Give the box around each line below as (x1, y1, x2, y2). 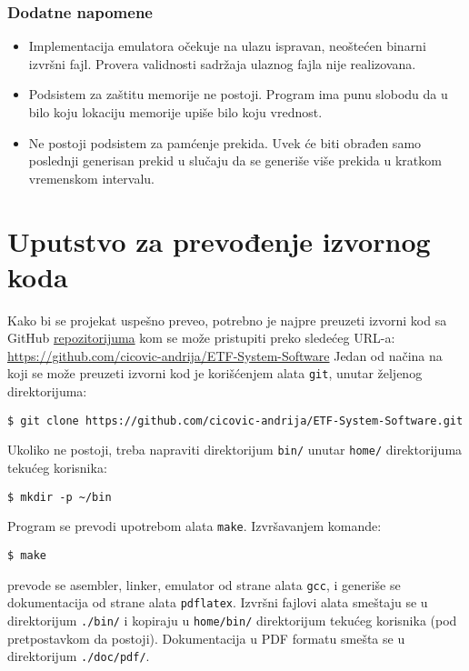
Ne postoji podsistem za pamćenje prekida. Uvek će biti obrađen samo (28, 133, 422, 152)
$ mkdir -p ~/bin (7, 490, 112, 504)
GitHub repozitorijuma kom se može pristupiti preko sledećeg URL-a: (7, 328, 395, 347)
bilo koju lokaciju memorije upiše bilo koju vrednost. (28, 103, 323, 121)
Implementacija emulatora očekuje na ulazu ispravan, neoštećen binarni (28, 36, 426, 55)
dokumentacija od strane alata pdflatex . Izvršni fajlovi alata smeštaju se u (7, 593, 428, 612)
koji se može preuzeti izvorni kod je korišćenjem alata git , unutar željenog (7, 364, 423, 383)
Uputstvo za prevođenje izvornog (7, 222, 431, 259)
